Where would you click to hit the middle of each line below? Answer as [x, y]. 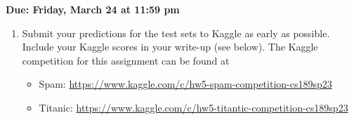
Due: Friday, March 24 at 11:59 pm [93, 9]
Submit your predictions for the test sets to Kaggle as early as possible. [176, 33]
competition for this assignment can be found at [126, 60]
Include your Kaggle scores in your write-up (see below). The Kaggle [170, 47]
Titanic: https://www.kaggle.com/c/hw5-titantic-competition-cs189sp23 [194, 107]
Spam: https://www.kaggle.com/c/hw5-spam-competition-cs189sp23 [185, 84]
